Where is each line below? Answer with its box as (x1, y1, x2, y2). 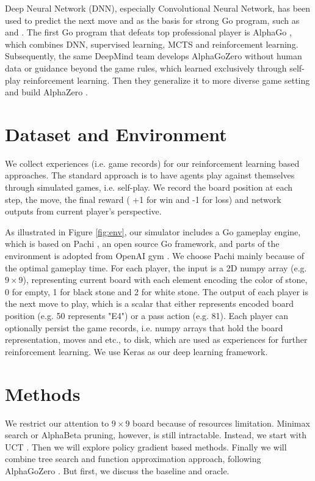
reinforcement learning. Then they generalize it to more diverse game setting (23, 73, 310, 86)
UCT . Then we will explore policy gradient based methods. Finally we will (5, 440, 287, 453)
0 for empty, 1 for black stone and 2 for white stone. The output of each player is (5, 285, 308, 298)
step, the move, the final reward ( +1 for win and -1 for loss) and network (5, 193, 281, 205)
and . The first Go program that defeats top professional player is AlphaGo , (5, 26, 292, 39)
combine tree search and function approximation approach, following (5, 452, 261, 465)
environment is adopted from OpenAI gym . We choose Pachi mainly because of (5, 249, 305, 262)
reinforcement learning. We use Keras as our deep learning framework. (5, 345, 268, 358)
